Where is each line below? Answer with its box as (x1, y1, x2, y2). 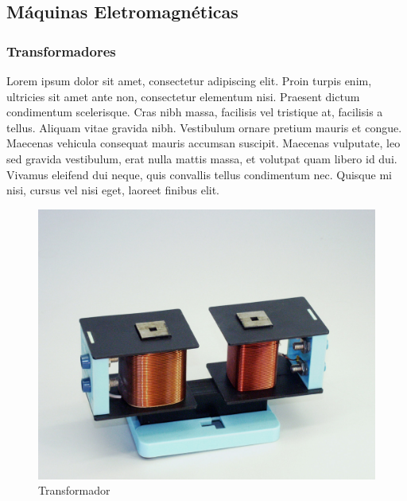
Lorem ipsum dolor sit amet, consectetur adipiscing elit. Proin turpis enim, (6, 72, 372, 88)
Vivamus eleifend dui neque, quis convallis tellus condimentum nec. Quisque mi (6, 166, 392, 182)
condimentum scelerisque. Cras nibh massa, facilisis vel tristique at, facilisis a (6, 104, 383, 120)
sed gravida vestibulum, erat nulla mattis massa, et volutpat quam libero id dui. (6, 150, 397, 166)
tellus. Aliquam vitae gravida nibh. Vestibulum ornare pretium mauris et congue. (6, 119, 402, 135)
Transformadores (6, 41, 116, 61)
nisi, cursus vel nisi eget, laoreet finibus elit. (6, 182, 220, 198)
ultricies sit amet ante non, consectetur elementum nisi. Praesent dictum (6, 88, 360, 104)
